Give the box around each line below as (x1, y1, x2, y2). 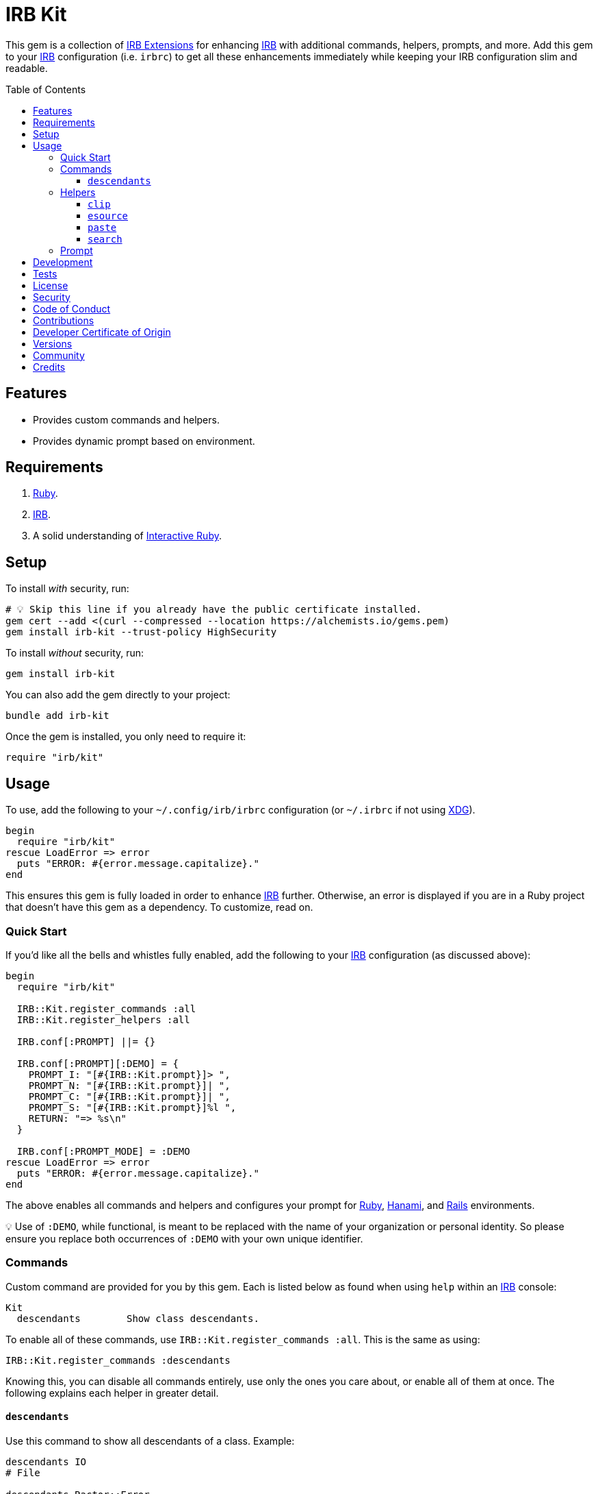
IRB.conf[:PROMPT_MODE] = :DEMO (16, 1145, 190, 1157)
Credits (33, 360, 66, 373)
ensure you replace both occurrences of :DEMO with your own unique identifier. (5, 1232, 363, 1245)
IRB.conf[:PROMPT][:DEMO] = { (16, 1057, 179, 1069)
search (88, 233, 122, 245)
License (33, 279, 68, 291)
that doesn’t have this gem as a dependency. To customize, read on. (5, 901, 313, 914)
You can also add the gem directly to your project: (5, 689, 231, 701)
